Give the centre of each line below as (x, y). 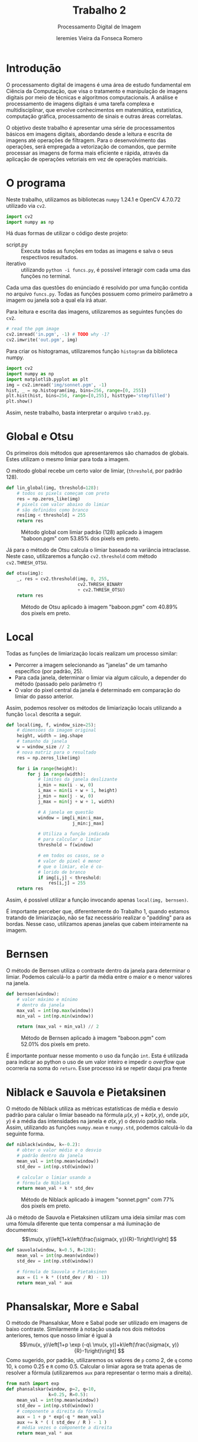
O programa (36, 183)
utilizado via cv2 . (26, 205)
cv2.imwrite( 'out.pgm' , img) (42, 340)
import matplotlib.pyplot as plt (47, 379)
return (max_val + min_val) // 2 (58, 1027)
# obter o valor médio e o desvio (59, 1150)
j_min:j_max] (88, 823)
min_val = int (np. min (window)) (55, 1016)
